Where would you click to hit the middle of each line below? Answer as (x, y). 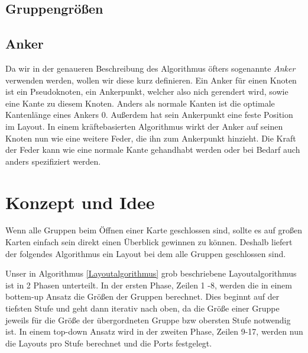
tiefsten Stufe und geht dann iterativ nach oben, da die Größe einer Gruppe (142, 308)
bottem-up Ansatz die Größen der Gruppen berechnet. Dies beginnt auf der (142, 296)
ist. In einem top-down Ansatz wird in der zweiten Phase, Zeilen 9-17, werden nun (154, 331)
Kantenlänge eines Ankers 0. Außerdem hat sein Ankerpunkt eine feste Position (149, 115)
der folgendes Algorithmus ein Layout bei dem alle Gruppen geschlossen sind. (146, 253)
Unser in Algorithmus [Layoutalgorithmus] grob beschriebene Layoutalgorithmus (151, 273)
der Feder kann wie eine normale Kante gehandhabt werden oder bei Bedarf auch (153, 150)
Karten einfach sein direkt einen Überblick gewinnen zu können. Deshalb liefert (149, 242)
